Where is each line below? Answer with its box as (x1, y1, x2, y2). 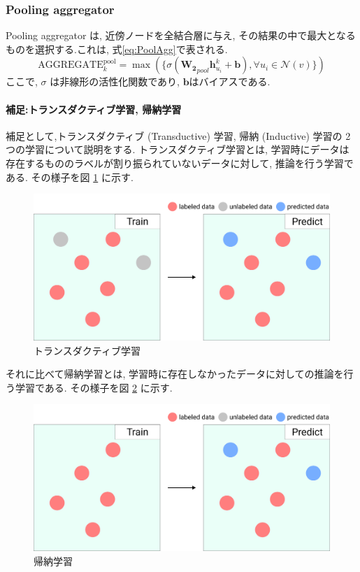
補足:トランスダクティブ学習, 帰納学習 (6, 101, 182, 116)
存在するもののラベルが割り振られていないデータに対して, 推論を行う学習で (6, 155, 354, 170)
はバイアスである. (189, 74, 271, 89)
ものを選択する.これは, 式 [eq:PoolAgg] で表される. (6, 41, 228, 56)
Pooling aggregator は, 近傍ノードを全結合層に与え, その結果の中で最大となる (6, 28, 356, 43)
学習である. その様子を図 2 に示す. (15, 380, 173, 394)
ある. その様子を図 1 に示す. (6, 169, 134, 184)
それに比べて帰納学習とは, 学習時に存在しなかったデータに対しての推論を (6, 366, 344, 381)
